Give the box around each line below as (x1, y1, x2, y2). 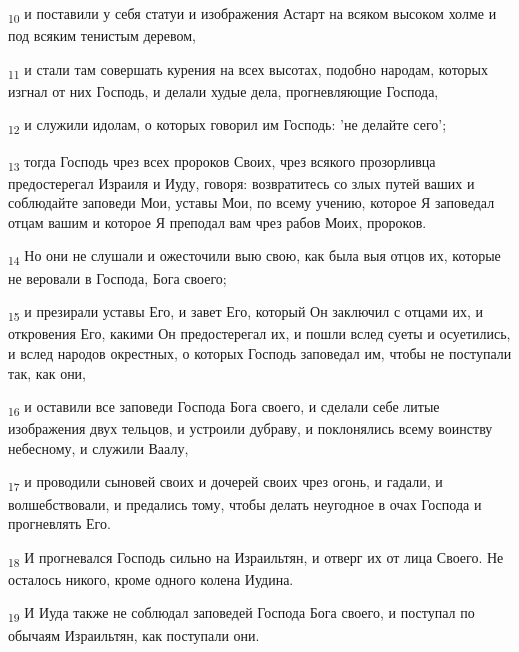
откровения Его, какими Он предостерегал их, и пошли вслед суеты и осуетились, (8, 323, 511, 344)
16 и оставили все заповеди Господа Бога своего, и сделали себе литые (8, 396, 440, 419)
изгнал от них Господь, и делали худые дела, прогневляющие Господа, (8, 80, 439, 101)
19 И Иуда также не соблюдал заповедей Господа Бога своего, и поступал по (8, 602, 475, 626)
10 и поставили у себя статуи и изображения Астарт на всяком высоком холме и (8, 3, 497, 26)
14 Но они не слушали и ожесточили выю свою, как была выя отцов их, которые (8, 245, 501, 269)
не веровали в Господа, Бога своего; (8, 267, 227, 288)
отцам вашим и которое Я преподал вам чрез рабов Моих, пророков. (8, 211, 427, 232)
